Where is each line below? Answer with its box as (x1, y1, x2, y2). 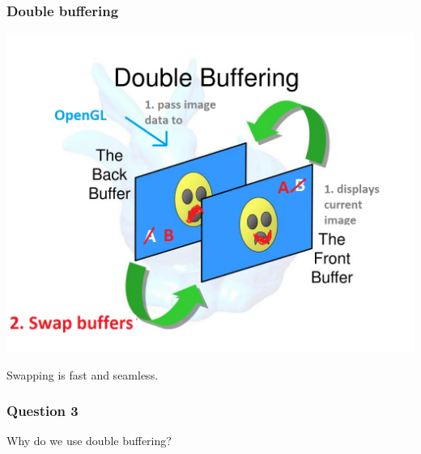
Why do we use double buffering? (6, 432, 172, 449)
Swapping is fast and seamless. (6, 366, 159, 383)
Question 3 (6, 401, 79, 421)
